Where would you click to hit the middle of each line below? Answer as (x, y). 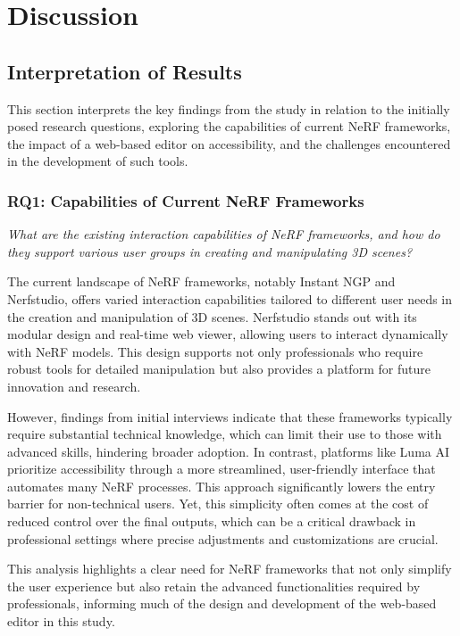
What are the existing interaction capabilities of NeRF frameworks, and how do (224, 234)
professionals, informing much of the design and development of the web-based (222, 603)
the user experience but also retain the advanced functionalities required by (214, 586)
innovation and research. (74, 386)
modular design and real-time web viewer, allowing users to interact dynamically (228, 334)
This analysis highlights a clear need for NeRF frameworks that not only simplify (230, 569)
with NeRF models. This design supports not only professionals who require (215, 351)
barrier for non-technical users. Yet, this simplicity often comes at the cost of (218, 504)
